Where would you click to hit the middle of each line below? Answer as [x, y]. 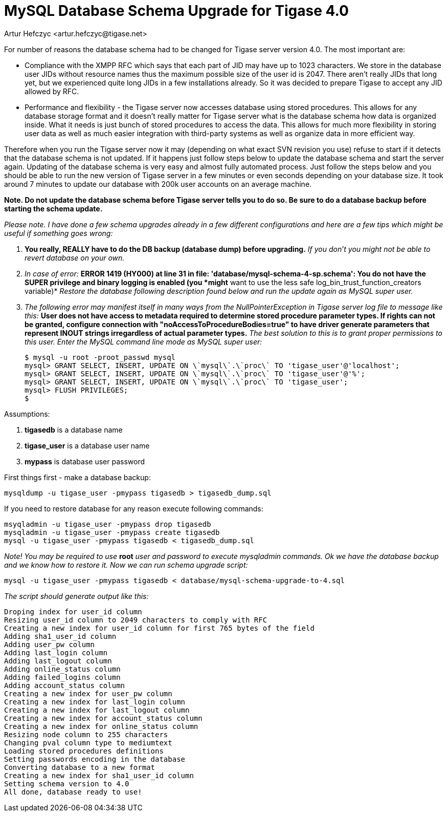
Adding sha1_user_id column [60, 636]
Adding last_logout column [58, 661]
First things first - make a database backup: [77, 477]
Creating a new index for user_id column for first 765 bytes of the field [159, 628]
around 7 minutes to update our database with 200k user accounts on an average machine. [158, 184]
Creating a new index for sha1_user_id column [99, 775]
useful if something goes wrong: [59, 233]
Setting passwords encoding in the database [95, 759]
